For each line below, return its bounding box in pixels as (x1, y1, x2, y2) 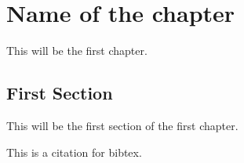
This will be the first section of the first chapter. (6, 117, 239, 133)
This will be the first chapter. (6, 42, 147, 59)
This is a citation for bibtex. (6, 143, 142, 160)
